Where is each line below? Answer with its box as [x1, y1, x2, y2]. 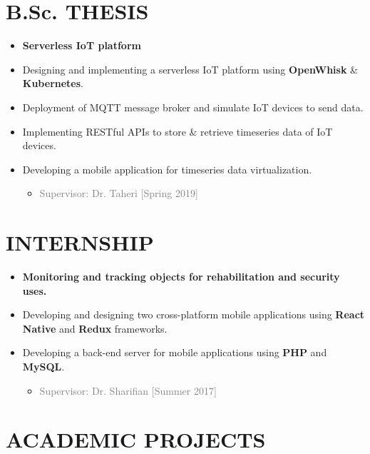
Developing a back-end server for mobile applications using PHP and [22, 345, 327, 360]
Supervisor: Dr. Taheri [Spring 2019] [39, 186, 198, 201]
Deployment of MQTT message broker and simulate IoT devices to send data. [22, 99, 364, 114]
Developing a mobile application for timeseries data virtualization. [22, 161, 312, 176]
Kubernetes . [22, 76, 83, 91]
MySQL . [22, 358, 65, 373]
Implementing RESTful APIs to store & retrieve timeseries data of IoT [22, 123, 333, 138]
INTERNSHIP [6, 228, 154, 257]
